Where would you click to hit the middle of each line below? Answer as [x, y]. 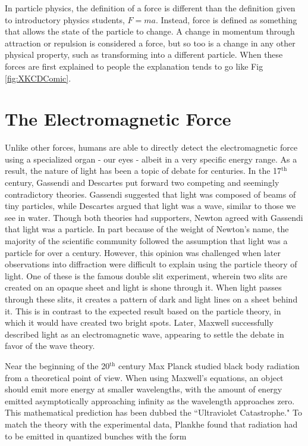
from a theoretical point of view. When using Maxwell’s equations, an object [144, 377]
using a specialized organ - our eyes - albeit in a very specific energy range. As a [151, 159]
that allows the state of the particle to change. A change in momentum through [150, 31]
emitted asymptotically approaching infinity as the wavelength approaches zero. [150, 400]
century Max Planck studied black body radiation [209, 365]
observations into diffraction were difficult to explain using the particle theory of [151, 264]
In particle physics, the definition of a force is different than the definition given [150, 8]
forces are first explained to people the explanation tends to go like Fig [134, 66]
